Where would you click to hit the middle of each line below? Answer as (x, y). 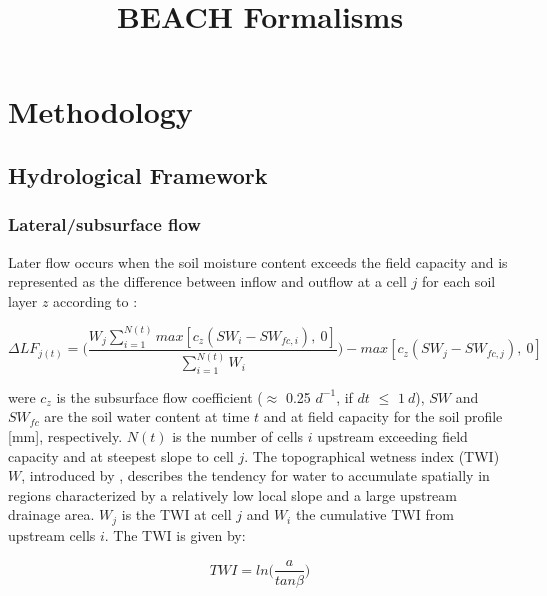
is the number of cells (238, 436)
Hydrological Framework (138, 174)
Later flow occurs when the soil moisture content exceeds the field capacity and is (258, 261)
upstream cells (52, 534)
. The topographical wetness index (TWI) (372, 455)
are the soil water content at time (147, 416)
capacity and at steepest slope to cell (121, 455)
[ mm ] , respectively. (65, 436)
